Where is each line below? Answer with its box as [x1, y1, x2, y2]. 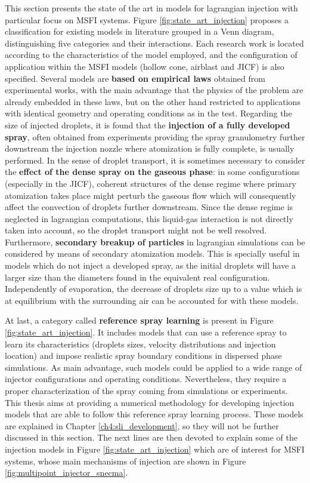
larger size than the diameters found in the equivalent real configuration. [5, 270, 270, 283]
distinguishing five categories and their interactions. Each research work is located [5, 36, 304, 49]
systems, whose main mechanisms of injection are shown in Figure [5, 454, 246, 467]
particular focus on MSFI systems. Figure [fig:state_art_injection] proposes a [5, 13, 289, 26]
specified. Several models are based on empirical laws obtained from [5, 72, 265, 84]
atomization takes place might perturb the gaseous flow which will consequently [5, 189, 296, 201]
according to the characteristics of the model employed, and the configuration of [5, 48, 297, 61]
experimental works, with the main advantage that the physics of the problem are [5, 84, 303, 96]
